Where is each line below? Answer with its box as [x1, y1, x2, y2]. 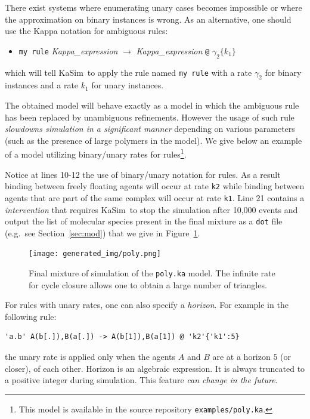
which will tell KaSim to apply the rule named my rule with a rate [5, 66, 252, 78]
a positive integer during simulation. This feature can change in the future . [5, 374, 278, 386]
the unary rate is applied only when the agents [5, 350, 176, 363]
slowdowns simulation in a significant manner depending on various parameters [5, 122, 295, 135]
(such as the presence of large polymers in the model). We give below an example [5, 134, 302, 146]
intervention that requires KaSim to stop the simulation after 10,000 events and [5, 203, 298, 215]
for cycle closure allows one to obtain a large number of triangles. [29, 278, 267, 291]
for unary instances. [91, 79, 164, 91]
